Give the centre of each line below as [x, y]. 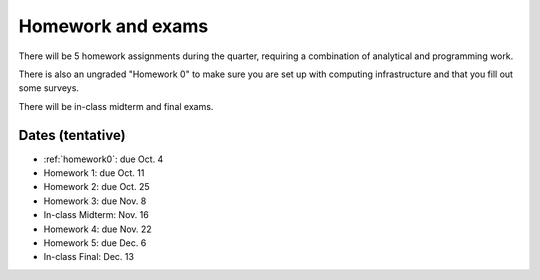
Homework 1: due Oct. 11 [94, 173]
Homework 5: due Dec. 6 [95, 242]
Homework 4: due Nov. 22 [97, 229]
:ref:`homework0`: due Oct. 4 [103, 159]
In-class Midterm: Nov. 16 [96, 215]
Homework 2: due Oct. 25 [96, 187]
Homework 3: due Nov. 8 [95, 201]
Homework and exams [113, 26]
